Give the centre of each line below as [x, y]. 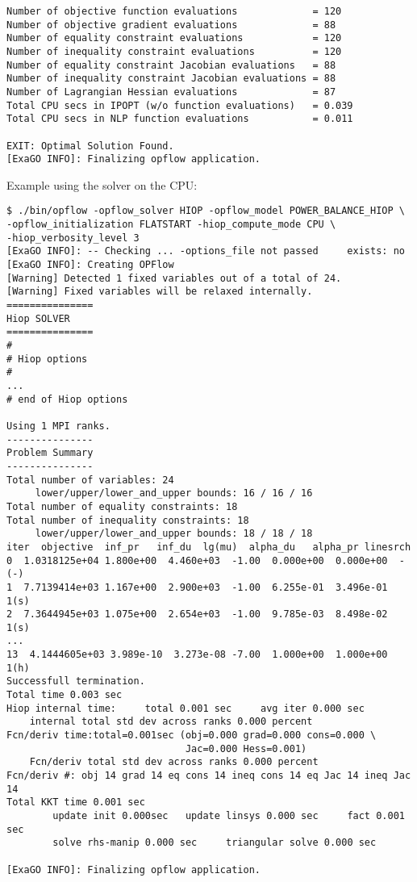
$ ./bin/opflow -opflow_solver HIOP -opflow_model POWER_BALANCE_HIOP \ [206, 211]
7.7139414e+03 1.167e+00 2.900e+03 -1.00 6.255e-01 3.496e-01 [206, 587]
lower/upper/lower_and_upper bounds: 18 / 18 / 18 [174, 534]
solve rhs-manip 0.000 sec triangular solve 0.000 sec [215, 843]
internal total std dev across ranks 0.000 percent [171, 722]
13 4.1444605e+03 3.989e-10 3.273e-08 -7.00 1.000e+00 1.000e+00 [197, 655]
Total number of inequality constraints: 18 [128, 520]
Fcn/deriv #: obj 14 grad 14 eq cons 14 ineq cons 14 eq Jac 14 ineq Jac [209, 776]
